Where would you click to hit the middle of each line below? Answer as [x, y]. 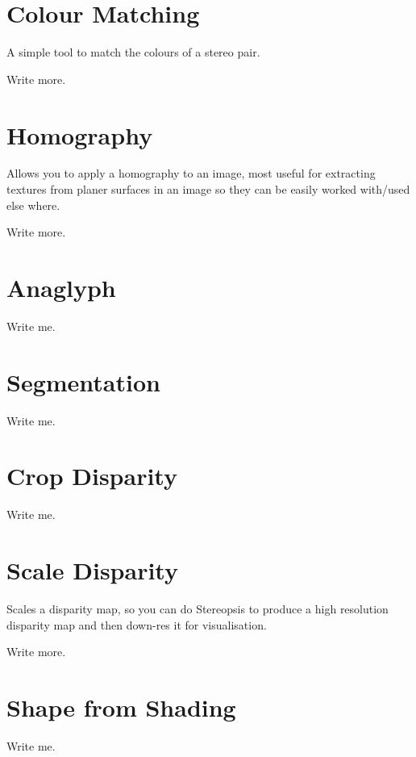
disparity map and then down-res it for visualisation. [137, 624]
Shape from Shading [121, 707]
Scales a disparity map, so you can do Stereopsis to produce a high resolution [198, 609]
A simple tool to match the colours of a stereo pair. [133, 52]
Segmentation [83, 381]
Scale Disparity [92, 570]
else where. [33, 205]
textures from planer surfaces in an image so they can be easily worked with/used [208, 189]
